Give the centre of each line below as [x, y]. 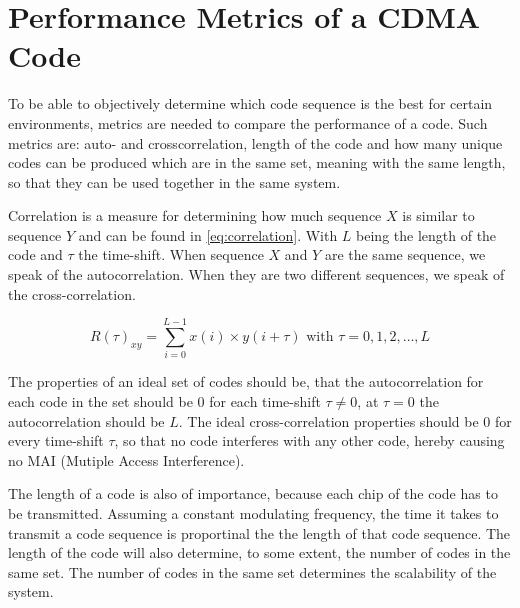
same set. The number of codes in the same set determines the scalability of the [252, 571]
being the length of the [426, 234]
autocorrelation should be [86, 420]
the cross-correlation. [72, 293]
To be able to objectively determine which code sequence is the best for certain [250, 103]
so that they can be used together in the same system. [174, 181]
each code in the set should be [100, 400]
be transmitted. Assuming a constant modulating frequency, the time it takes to [253, 512]
